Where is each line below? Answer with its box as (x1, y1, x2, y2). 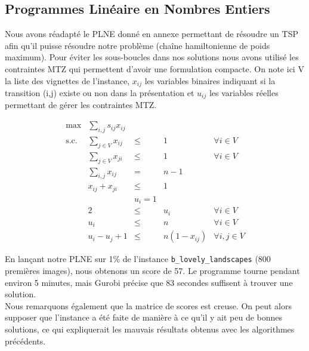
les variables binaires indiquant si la (144, 74, 276, 87)
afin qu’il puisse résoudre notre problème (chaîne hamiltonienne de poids (5, 39, 270, 51)
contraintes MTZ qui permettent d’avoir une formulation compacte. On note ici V (5, 62, 304, 75)
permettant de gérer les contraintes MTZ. (5, 98, 157, 111)
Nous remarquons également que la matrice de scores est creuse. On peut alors (5, 299, 292, 312)
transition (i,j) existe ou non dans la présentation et (5, 87, 194, 99)
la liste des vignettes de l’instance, (5, 74, 130, 87)
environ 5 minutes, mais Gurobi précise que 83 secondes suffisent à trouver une (5, 276, 293, 288)
